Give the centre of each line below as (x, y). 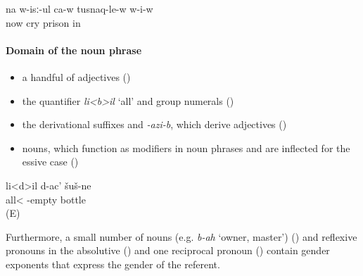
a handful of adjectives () (76, 76)
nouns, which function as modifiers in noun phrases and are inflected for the (186, 148)
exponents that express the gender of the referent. (113, 264)
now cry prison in (43, 22)
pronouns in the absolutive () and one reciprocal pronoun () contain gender (168, 250)
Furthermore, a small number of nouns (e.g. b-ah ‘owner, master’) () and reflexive (181, 236)
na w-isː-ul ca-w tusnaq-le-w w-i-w (79, 8)
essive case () (50, 162)
